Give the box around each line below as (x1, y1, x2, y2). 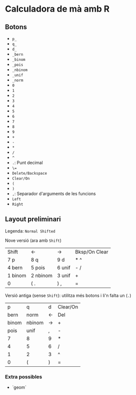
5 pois (30, 264, 45, 271)
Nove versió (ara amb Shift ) (5, 237, 62, 243)
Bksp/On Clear (75, 248, 108, 255)
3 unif (57, 272, 71, 279)
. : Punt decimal (12, 160, 43, 165)
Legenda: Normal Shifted (5, 228, 56, 234)
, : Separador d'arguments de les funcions (12, 191, 96, 197)
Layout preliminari (5, 215, 61, 223)
